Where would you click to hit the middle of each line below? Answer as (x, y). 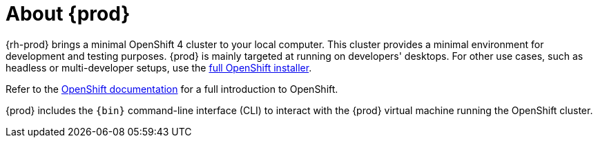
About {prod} (68, 14)
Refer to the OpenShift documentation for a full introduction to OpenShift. (172, 89)
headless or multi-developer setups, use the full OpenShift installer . (159, 67)
